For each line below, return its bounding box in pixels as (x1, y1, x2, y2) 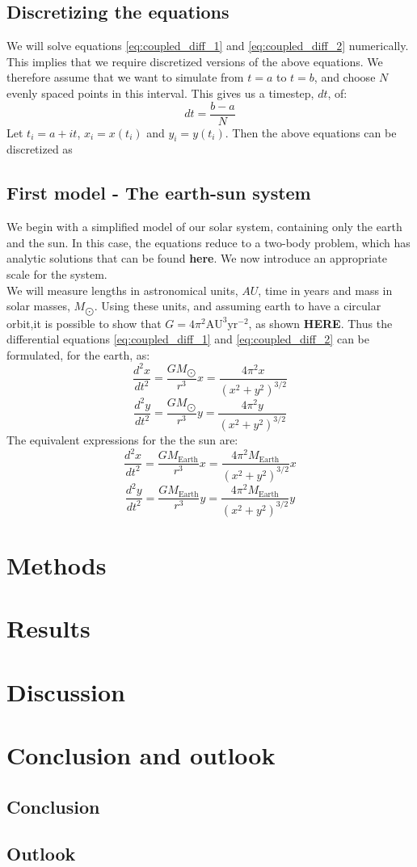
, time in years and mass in (258, 281, 393, 298)
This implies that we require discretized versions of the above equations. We (6, 53, 383, 69)
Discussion (6, 675, 125, 708)
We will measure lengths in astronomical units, (6, 281, 238, 298)
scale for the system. (6, 266, 107, 283)
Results (6, 612, 91, 645)
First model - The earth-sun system (6, 180, 311, 205)
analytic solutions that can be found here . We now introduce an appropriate (6, 250, 387, 267)
